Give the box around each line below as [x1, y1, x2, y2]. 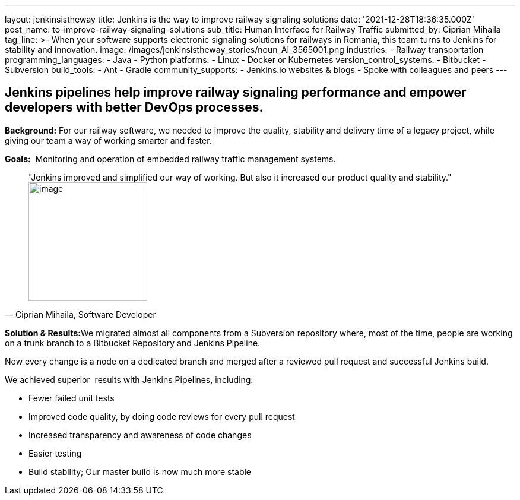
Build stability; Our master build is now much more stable [28, 466, 252, 477]
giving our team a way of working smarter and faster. [5, 135, 212, 145]
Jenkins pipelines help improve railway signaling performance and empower [5, 85, 467, 100]
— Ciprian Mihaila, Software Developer [5, 309, 156, 319]
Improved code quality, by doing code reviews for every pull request [28, 411, 295, 422]
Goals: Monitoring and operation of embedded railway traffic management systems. [5, 153, 336, 164]
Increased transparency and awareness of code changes [28, 429, 252, 440]
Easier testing [28, 448, 82, 458]
